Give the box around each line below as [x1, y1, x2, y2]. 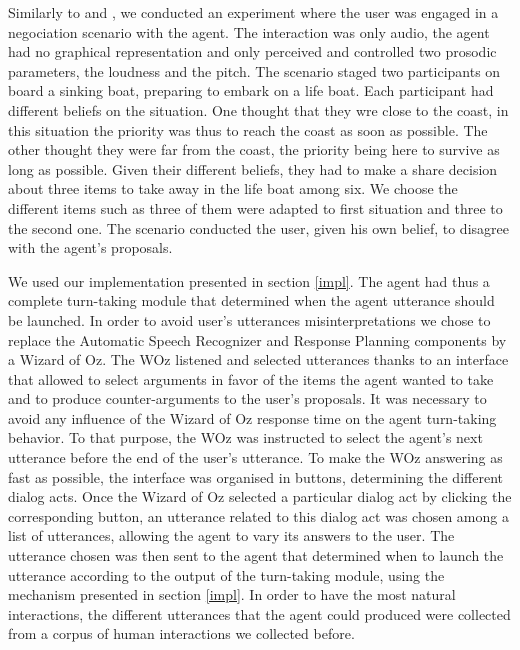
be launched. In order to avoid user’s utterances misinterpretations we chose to [8, 309, 491, 330]
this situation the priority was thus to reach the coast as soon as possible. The [8, 119, 488, 140]
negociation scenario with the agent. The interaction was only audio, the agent [8, 21, 490, 42]
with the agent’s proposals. [8, 237, 173, 258]
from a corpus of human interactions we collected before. [8, 623, 355, 644]
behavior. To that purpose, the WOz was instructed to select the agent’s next [8, 427, 483, 448]
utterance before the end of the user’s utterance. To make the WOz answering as [8, 447, 503, 468]
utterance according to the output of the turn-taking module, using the [8, 564, 445, 585]
